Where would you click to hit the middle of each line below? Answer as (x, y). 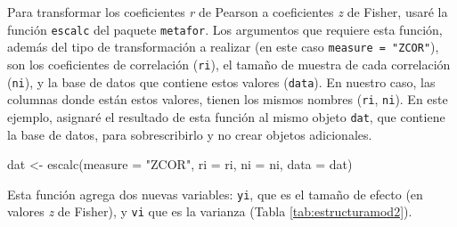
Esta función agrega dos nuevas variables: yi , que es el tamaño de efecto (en (215, 194)
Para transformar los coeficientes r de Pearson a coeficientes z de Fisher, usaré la (228, 12)
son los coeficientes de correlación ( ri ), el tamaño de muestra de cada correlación (229, 64)
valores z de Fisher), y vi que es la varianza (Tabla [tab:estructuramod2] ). (210, 211)
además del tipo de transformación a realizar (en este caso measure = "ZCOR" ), (223, 47)
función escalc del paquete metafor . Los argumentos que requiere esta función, (225, 29)
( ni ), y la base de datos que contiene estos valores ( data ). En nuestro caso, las (221, 81)
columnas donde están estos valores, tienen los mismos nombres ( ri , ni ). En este (228, 99)
